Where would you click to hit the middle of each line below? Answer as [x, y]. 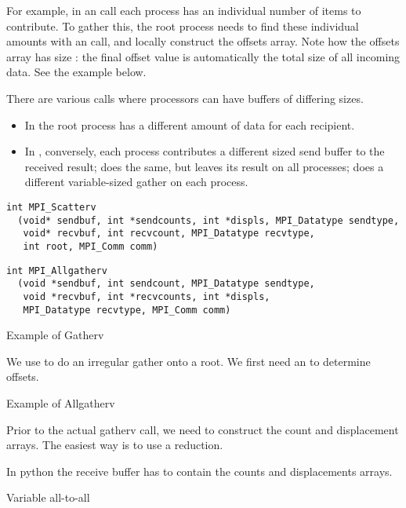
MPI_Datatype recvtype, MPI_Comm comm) [127, 310]
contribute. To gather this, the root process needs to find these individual [183, 26]
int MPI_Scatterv [51, 207]
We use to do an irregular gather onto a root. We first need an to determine [188, 361]
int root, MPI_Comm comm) [91, 246]
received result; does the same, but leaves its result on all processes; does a [204, 166]
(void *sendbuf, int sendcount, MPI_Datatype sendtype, [166, 284]
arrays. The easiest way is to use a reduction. [115, 445]
